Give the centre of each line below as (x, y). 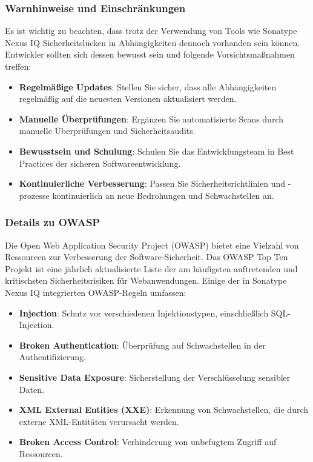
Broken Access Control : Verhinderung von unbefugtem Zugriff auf (148, 442)
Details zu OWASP (53, 222)
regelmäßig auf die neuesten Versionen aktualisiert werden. (128, 99)
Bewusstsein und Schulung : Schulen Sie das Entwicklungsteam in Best (156, 151)
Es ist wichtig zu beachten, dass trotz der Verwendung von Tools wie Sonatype (151, 31)
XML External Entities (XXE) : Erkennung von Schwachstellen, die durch (164, 410)
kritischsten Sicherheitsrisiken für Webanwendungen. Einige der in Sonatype (146, 280)
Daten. (31, 389)
